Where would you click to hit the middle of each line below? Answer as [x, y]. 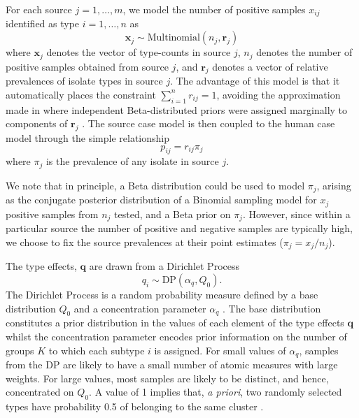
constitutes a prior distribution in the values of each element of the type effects [175, 323]
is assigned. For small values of [220, 350]
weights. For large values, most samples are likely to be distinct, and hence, [167, 378]
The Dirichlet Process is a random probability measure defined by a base [162, 294]
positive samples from [52, 214]
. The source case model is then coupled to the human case [209, 123]
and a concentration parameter [140, 308]
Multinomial [174, 38]
